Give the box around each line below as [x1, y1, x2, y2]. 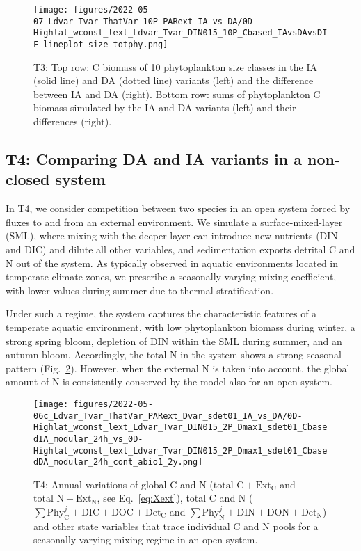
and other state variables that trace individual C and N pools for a [33, 518, 319, 533]
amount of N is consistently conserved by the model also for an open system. [6, 374, 332, 389]
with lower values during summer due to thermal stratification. [6, 282, 274, 297]
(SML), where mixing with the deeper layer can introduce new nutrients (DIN [6, 228, 338, 243]
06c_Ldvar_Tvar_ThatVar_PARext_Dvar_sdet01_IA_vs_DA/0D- [33, 410, 303, 421]
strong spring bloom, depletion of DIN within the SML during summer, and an [6, 333, 342, 348]
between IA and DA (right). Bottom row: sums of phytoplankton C [33, 86, 321, 101]
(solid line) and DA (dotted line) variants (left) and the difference [33, 73, 314, 88]
